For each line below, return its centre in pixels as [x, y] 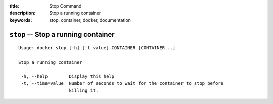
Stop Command [65, 6]
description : [22, 13]
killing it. [84, 90]
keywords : [21, 20]
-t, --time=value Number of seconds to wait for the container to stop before [122, 84]
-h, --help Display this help [68, 76]
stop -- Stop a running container [62, 35]
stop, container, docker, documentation [90, 20]
